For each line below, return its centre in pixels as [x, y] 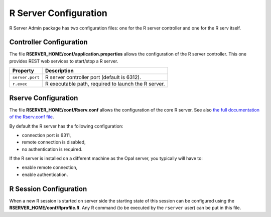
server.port [26, 77]
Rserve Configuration [44, 98]
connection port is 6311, [46, 135]
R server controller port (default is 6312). [93, 77]
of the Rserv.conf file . [32, 117]
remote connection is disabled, [54, 142]
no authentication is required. [52, 149]
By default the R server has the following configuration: [66, 126]
